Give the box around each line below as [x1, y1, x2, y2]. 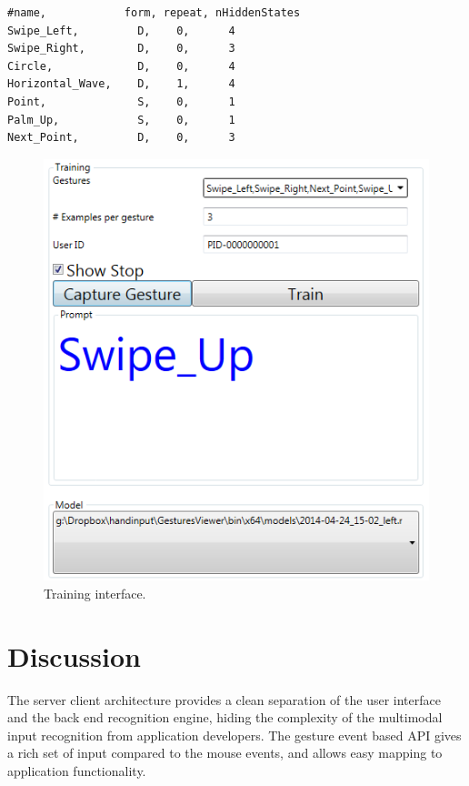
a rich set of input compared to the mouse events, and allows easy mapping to [7, 743, 443, 762]
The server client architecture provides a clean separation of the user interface [7, 690, 441, 709]
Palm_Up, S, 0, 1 [7, 113, 235, 126]
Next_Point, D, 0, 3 [7, 131, 235, 145]
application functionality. [7, 761, 146, 781]
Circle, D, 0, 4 [7, 59, 235, 73]
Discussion [7, 637, 141, 674]
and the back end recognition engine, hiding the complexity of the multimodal [7, 708, 443, 727]
